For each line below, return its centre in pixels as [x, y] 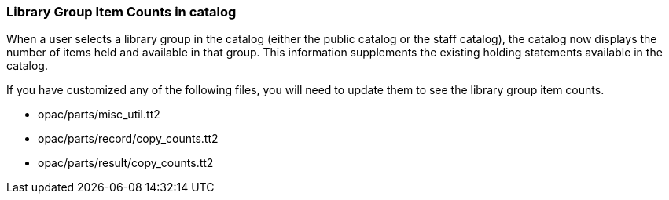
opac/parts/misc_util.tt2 [99, 115]
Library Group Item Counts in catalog [121, 12]
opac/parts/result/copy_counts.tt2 [126, 163]
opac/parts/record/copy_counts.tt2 [128, 139]
